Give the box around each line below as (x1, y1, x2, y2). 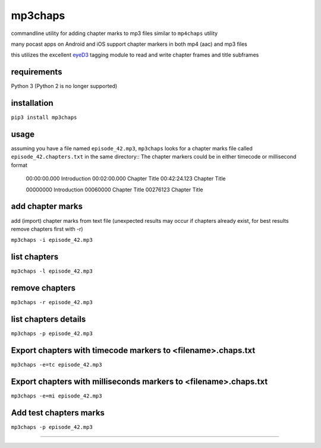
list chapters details (11, 314, 86, 324)
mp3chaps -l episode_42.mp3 (11, 268, 93, 275)
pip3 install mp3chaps (11, 114, 77, 121)
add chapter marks (11, 201, 83, 212)
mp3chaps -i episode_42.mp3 (11, 236, 93, 244)
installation (11, 98, 53, 108)
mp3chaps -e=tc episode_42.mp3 (11, 361, 102, 368)
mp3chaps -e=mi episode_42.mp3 (11, 392, 102, 399)
